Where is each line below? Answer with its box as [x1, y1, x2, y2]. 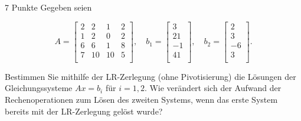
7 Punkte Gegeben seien [5, 1, 92, 13]
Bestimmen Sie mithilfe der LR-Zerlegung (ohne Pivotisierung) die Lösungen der [5, 70, 296, 82]
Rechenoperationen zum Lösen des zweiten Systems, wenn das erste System [5, 93, 278, 105]
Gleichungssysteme [5, 82, 73, 94]
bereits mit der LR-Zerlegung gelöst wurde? [5, 105, 163, 117]
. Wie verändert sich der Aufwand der [144, 82, 282, 94]
